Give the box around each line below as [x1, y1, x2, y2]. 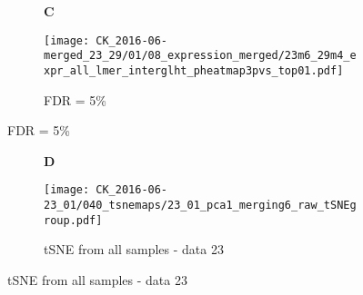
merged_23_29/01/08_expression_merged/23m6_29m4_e [44, 49, 357, 63]
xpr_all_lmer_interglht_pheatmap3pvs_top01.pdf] [44, 64, 344, 77]
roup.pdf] [44, 213, 103, 227]
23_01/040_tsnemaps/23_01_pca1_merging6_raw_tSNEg [44, 199, 357, 211]
